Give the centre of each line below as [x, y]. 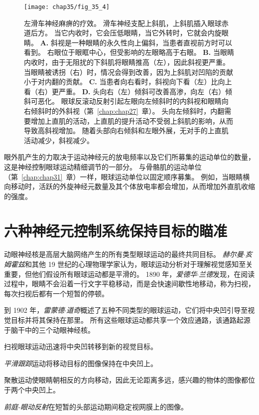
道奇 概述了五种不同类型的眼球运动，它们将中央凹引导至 [157, 310]
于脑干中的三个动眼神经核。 [49, 329]
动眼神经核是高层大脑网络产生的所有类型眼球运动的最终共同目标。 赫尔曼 [124, 254]
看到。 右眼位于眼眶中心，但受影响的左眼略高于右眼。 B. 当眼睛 [129, 52]
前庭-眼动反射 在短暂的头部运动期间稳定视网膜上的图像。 [96, 406]
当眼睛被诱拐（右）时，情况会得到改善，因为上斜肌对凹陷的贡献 [129, 72]
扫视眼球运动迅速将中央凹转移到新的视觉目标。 [81, 346]
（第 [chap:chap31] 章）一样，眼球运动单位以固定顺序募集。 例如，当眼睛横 [127, 176]
